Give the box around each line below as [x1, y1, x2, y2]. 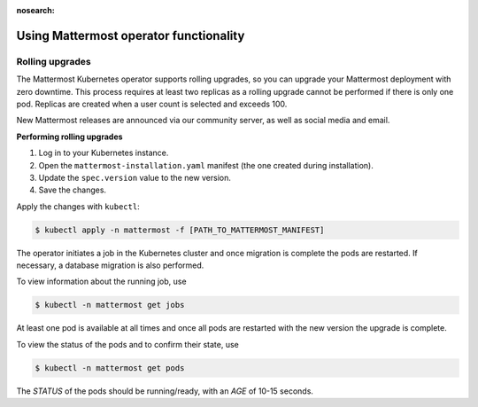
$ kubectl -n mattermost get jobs [35, 300, 185, 310]
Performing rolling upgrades [16, 131, 123, 142]
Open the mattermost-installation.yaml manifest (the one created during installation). [38, 160, 374, 170]
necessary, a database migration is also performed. [16, 260, 204, 270]
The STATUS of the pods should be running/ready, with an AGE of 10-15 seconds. [16, 386, 314, 396]
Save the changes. [38, 184, 106, 195]
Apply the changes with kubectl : [16, 200, 141, 212]
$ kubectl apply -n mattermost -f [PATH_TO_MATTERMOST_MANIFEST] [35, 224, 325, 235]
